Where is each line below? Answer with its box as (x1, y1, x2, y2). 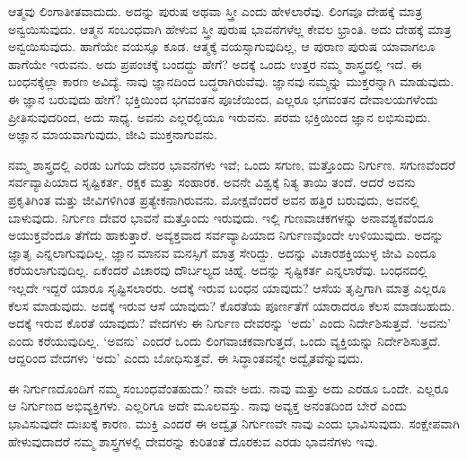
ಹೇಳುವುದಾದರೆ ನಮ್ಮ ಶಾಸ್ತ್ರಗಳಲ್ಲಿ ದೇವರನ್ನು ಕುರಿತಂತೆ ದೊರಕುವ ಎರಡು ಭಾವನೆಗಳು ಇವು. (8, 431, 378, 450)
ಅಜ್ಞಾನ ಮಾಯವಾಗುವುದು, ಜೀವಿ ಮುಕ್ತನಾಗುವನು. (8, 125, 217, 144)
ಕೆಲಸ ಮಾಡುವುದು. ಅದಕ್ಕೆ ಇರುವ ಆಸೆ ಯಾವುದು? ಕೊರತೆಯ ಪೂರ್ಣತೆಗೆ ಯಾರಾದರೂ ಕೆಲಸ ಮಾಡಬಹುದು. (8, 296, 455, 314)
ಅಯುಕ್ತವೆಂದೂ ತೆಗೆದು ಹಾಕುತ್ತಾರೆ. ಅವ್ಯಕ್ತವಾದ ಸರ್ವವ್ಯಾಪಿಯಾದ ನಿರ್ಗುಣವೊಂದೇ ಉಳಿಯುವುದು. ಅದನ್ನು (8, 225, 444, 244)
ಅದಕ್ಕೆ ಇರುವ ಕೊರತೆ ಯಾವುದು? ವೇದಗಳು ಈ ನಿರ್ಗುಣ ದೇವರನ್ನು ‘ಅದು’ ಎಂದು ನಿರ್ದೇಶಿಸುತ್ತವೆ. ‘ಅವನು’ (8, 313, 452, 332)
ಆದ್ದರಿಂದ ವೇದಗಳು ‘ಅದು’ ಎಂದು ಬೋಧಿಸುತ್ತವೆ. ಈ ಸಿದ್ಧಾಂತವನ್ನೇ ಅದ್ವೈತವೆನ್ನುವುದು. (8, 349, 364, 367)
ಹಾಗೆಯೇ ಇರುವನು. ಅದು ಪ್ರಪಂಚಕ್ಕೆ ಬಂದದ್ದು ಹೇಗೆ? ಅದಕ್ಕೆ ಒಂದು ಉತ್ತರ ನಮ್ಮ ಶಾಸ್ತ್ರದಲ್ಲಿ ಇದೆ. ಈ (8, 54, 422, 73)
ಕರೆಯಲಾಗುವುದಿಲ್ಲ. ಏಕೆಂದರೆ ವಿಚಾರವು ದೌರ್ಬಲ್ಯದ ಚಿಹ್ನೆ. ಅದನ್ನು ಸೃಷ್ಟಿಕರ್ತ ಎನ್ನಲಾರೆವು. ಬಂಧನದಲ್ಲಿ (8, 260, 427, 279)
